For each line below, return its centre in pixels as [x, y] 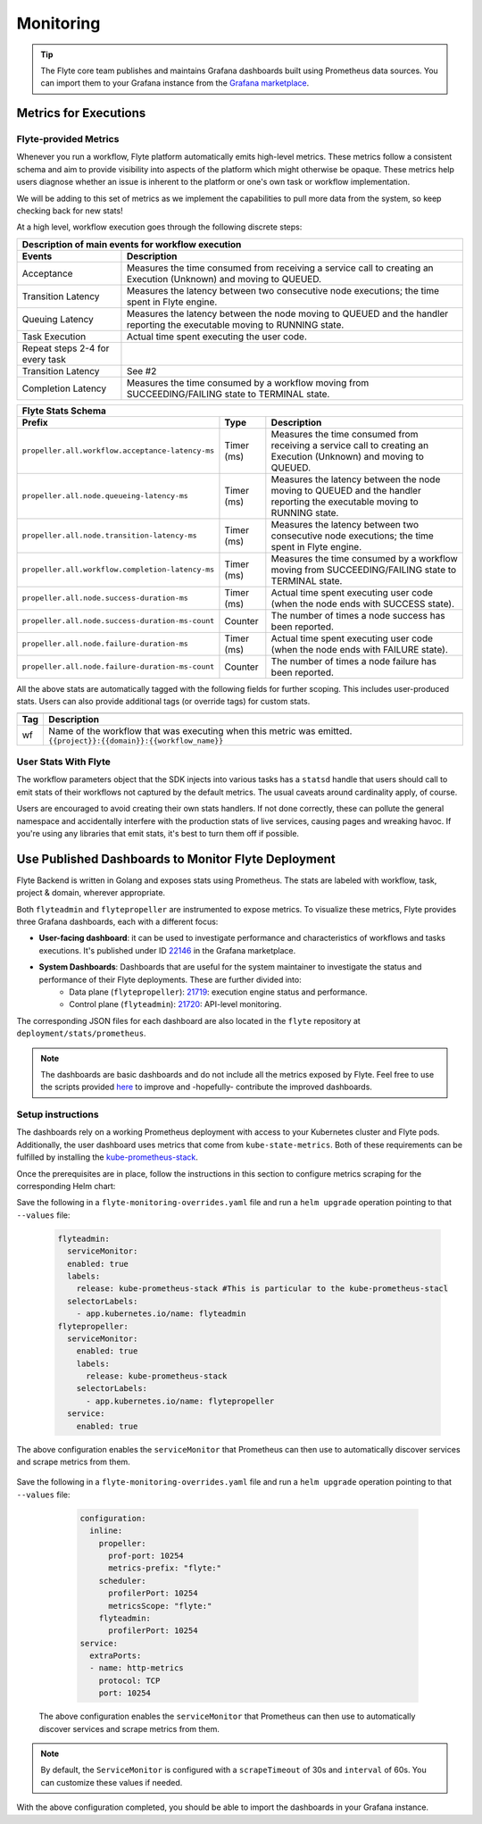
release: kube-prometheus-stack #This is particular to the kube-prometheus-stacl [262, 1289]
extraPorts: [116, 1656]
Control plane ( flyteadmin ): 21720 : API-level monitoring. [175, 1004]
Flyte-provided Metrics [68, 139]
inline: [106, 1531]
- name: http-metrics [137, 1668]
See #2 [141, 371]
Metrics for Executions [81, 113]
